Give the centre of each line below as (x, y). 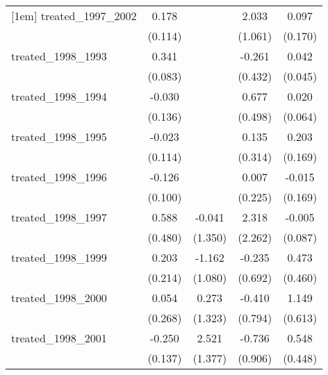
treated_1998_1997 (59, 217)
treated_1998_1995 (59, 136)
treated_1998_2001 (59, 338)
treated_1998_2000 (59, 298)
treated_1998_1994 (59, 96)
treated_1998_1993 (59, 56)
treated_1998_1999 (59, 257)
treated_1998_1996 (59, 177)
